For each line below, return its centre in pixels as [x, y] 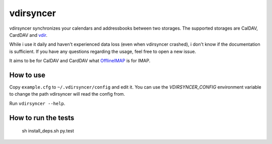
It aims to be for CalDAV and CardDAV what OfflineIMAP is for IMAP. [80, 61]
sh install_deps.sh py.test [48, 131]
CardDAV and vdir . [28, 35]
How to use [27, 75]
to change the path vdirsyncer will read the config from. [67, 94]
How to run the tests [42, 118]
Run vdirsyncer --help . [37, 103]
